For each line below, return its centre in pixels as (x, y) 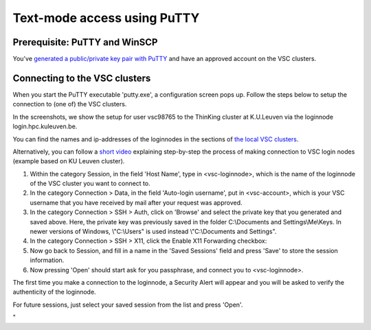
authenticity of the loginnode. (54, 292)
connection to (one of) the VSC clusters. (70, 104)
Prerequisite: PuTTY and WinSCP (85, 42)
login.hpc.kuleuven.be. (45, 126)
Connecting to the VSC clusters (82, 78)
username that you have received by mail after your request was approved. (136, 202)
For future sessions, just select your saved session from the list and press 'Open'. (128, 305)
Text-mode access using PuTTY (106, 18)
